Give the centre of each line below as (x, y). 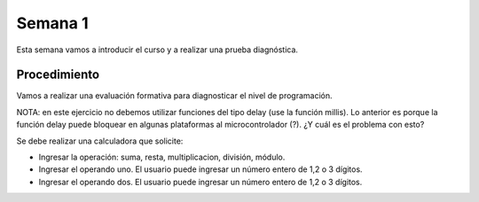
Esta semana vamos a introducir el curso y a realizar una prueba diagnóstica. (157, 50)
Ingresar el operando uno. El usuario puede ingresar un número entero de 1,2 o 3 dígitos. (200, 169)
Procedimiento (58, 75)
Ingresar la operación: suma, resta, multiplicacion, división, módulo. (162, 157)
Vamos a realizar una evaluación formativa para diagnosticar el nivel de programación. (174, 96)
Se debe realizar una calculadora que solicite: (100, 141)
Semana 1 (52, 23)
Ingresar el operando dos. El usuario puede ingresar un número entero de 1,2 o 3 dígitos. (200, 182)
